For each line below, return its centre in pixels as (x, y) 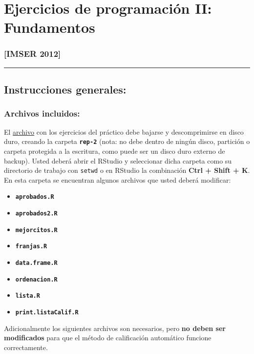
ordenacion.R (36, 279)
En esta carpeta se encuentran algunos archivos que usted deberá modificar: (117, 179)
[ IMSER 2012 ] (32, 54)
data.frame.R (36, 263)
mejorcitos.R (36, 230)
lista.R (28, 296)
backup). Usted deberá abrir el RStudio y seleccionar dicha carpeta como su (118, 160)
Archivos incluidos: (42, 113)
